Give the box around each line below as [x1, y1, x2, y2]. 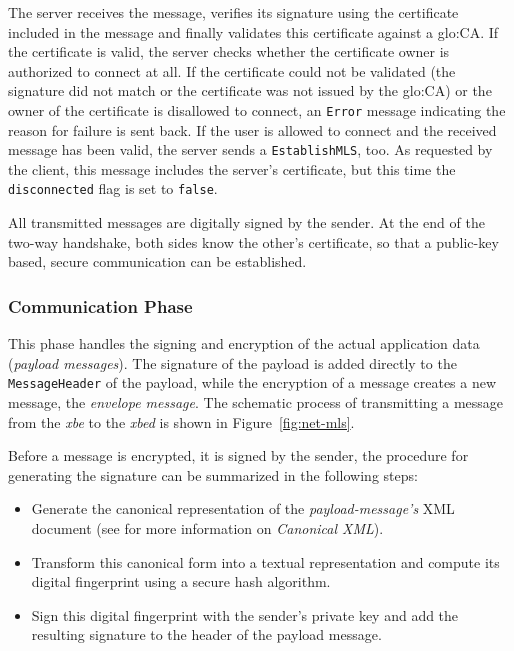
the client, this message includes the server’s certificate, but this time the [8, 158, 456, 179]
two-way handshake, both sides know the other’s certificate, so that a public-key [8, 231, 499, 252]
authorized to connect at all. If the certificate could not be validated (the [8, 60, 456, 81]
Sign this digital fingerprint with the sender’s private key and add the [31, 604, 459, 625]
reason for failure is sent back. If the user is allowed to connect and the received [8, 119, 497, 140]
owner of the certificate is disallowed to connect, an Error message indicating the [8, 99, 506, 120]
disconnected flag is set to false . [8, 178, 218, 199]
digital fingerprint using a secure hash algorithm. [31, 571, 331, 592]
